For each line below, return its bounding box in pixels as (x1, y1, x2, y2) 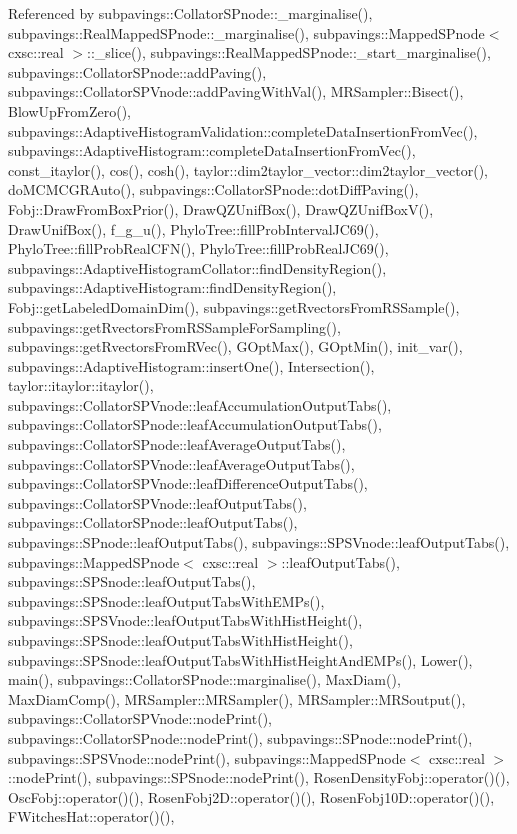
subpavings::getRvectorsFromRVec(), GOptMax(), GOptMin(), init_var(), (8, 336, 463, 357)
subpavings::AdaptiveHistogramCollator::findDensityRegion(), (8, 257, 387, 278)
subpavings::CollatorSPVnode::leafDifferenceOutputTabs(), (8, 473, 368, 494)
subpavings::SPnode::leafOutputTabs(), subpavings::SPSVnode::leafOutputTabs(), (8, 532, 510, 553)
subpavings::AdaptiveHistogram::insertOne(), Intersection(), (8, 355, 375, 376)
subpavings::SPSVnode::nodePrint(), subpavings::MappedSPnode (8, 747, 406, 768)
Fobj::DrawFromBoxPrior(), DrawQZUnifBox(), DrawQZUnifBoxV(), (8, 198, 434, 219)
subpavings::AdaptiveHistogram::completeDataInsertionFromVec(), (8, 140, 416, 161)
